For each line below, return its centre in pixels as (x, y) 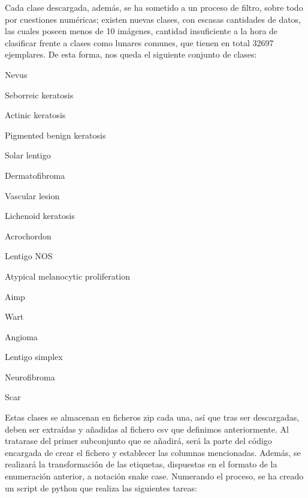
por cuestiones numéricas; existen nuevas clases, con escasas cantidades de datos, (153, 19)
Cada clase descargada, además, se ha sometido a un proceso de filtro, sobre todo (154, 7)
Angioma (21, 336)
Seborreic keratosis (39, 94)
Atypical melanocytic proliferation (67, 276)
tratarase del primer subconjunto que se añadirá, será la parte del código (138, 441)
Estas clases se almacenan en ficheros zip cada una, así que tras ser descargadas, (152, 417)
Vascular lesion (32, 195)
